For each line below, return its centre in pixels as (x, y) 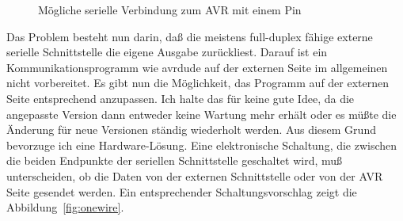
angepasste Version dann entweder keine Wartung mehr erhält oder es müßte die (201, 114)
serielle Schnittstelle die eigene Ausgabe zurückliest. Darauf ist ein (167, 52)
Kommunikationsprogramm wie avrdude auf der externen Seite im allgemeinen (197, 67)
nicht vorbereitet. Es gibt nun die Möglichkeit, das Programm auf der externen (198, 83)
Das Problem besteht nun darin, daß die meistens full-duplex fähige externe (190, 36)
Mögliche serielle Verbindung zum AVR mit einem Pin (170, 10)
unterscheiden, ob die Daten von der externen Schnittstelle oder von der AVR (195, 175)
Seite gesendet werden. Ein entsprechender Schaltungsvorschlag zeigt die (182, 191)
